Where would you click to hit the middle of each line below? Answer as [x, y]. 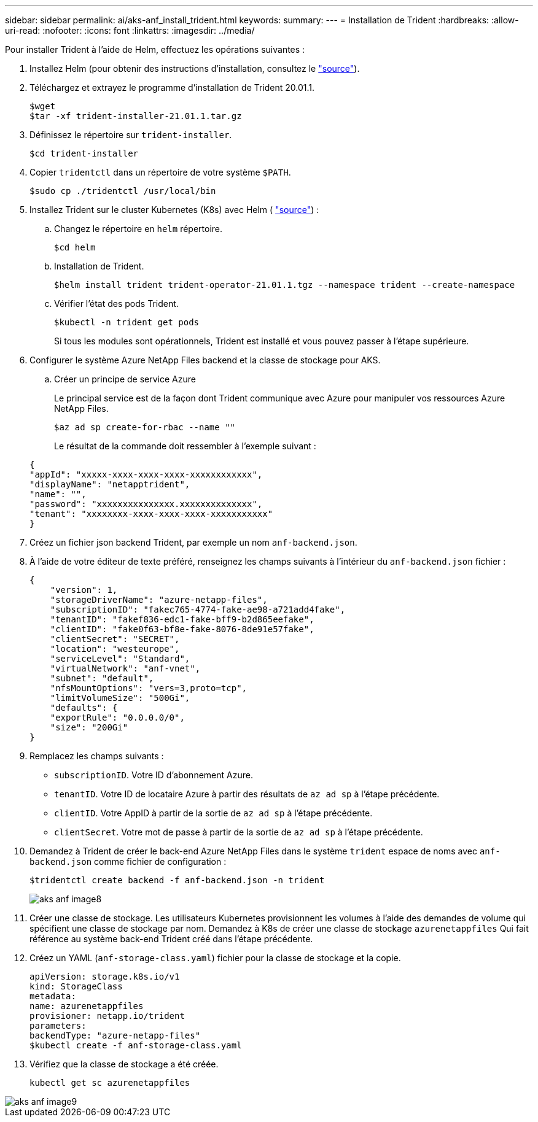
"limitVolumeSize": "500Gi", [120, 698]
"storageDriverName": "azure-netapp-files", [159, 600]
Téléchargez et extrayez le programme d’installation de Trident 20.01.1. [172, 87]
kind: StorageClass [76, 986]
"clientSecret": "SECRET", [115, 639]
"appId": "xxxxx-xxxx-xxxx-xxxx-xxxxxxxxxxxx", [146, 474]
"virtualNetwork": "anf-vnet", [125, 668]
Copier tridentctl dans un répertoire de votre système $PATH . [160, 172]
